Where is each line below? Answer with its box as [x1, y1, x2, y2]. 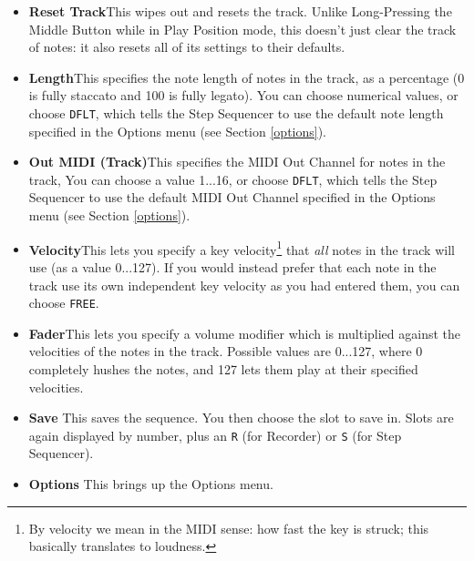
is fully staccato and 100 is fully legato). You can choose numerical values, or [28, 86, 459, 105]
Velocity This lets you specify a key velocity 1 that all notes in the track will [28, 237, 455, 259]
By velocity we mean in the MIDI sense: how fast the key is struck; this [28, 518, 429, 537]
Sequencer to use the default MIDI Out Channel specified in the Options [28, 188, 436, 207]
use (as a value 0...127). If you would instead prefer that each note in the [28, 257, 437, 276]
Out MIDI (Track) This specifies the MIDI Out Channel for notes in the [28, 152, 446, 171]
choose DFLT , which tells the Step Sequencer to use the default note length [28, 103, 444, 122]
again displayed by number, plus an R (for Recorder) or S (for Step [28, 425, 402, 444]
